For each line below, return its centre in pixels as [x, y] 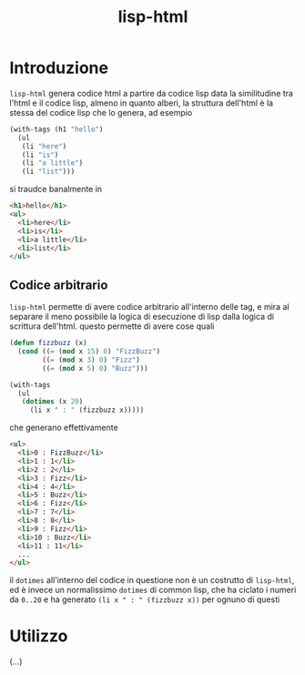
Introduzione [59, 68]
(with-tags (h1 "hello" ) [56, 129]
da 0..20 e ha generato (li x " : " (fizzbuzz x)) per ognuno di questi [145, 599]
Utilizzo [39, 636]
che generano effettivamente [64, 428]
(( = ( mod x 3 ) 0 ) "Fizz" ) [91, 360]
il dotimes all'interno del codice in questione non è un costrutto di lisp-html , [152, 580]
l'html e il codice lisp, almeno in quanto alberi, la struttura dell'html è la [142, 103]
